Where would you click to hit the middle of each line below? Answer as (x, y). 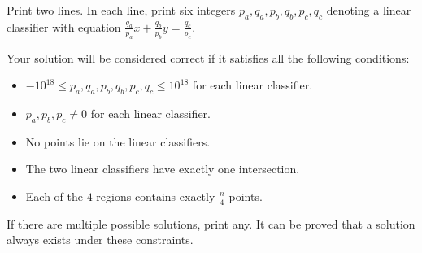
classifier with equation (64, 26)
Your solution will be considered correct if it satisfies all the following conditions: (208, 57)
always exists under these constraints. (100, 240)
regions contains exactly (156, 196)
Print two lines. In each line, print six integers (121, 10)
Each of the (54, 196)
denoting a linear (369, 10)
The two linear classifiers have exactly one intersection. (163, 169)
